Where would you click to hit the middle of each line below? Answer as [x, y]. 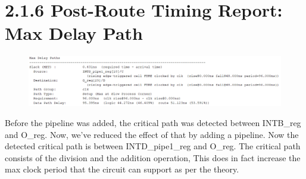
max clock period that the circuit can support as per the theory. [122, 169]
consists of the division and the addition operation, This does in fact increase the [153, 157]
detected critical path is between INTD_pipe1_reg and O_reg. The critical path [153, 146]
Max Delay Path [74, 33]
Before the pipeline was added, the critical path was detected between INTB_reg [153, 122]
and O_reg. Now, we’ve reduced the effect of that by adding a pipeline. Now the [152, 134]
